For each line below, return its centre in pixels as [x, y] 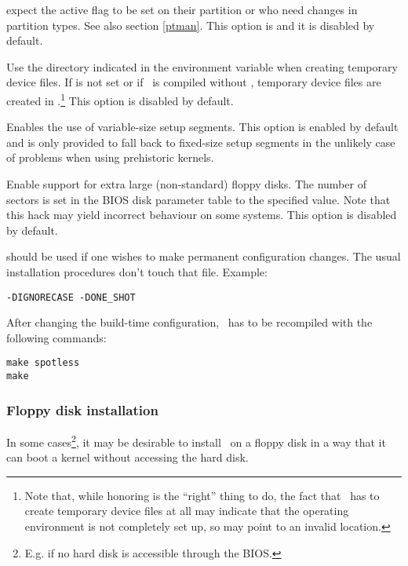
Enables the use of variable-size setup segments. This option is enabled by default [202, 127]
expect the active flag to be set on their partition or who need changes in [182, 9]
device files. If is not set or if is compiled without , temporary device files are [194, 82]
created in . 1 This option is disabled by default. [120, 99]
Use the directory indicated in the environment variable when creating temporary [202, 66]
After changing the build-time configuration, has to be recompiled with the [189, 322]
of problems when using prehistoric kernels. [110, 157]
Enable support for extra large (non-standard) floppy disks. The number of [186, 184]
